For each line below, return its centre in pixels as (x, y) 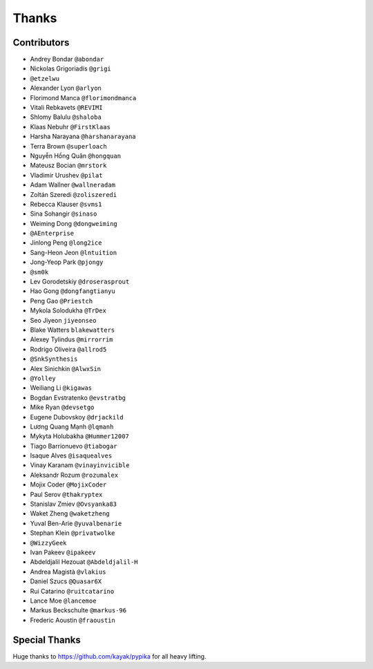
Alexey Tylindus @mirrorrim (71, 339)
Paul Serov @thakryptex (66, 494)
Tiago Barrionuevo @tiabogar (74, 446)
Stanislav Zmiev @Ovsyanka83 (74, 504)
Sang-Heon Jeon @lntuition (74, 252)
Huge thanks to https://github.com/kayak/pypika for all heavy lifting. (109, 656)
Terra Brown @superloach (68, 146)
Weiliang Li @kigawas (61, 388)
